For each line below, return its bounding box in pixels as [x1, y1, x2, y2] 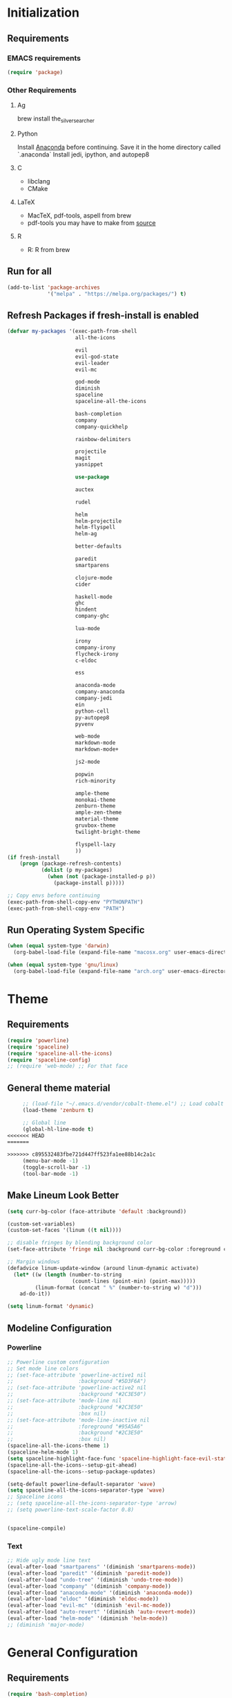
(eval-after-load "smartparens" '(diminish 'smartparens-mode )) [7, 1564, 196, 1571]
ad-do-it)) [19, 1290, 51, 1298]
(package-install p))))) [53, 879, 126, 887]
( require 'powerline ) [7, 1037, 70, 1044]
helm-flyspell [75, 524, 116, 531]
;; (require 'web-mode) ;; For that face [7, 1063, 128, 1070]
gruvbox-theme [75, 822, 116, 829]
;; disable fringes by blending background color [7, 1240, 153, 1246]
